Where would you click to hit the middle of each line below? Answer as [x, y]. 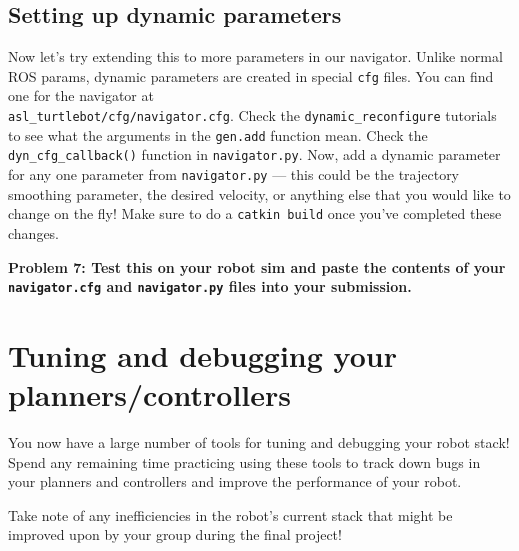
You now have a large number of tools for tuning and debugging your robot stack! [259, 442]
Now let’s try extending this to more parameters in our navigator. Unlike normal [255, 56]
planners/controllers [149, 394]
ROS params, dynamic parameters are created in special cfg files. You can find [251, 75]
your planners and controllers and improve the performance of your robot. [235, 481]
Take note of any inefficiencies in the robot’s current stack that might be [230, 514]
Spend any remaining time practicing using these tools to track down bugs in [244, 461]
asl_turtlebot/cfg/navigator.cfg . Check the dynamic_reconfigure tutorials [252, 115]
